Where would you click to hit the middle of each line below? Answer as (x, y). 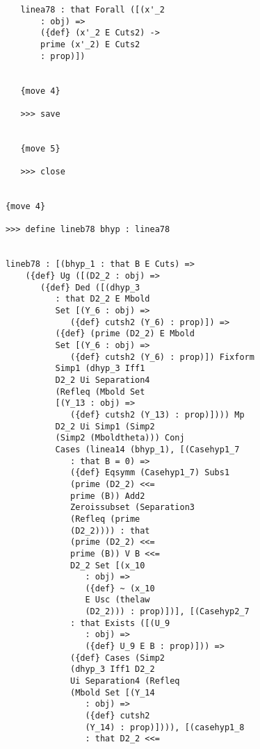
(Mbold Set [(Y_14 (112, 692)
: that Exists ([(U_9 (120, 623)
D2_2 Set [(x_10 (107, 565)
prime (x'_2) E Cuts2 (90, 44)
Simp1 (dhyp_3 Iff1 (100, 369)
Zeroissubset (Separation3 (132, 508)
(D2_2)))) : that (110, 530)
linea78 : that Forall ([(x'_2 (92, 10)
